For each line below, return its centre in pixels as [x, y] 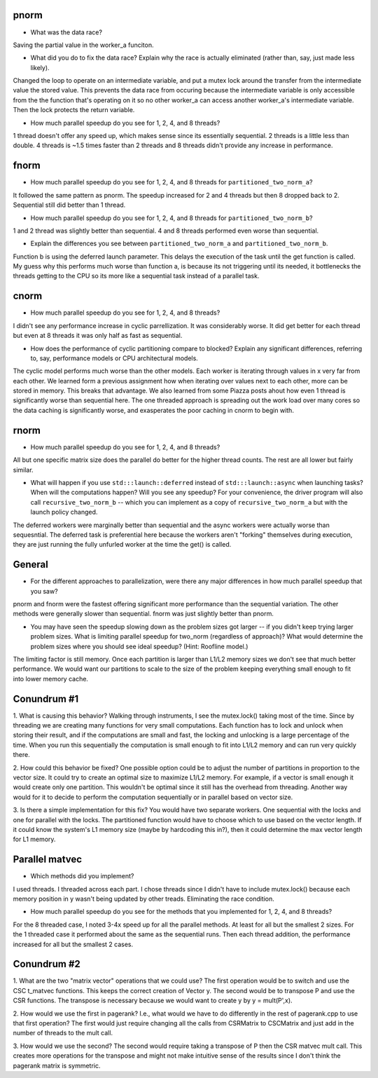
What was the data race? [66, 32]
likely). [40, 67]
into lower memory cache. [51, 678]
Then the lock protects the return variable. [74, 110]
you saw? [44, 591]
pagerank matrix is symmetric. [57, 1065]
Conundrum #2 [47, 964]
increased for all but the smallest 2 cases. [73, 944]
